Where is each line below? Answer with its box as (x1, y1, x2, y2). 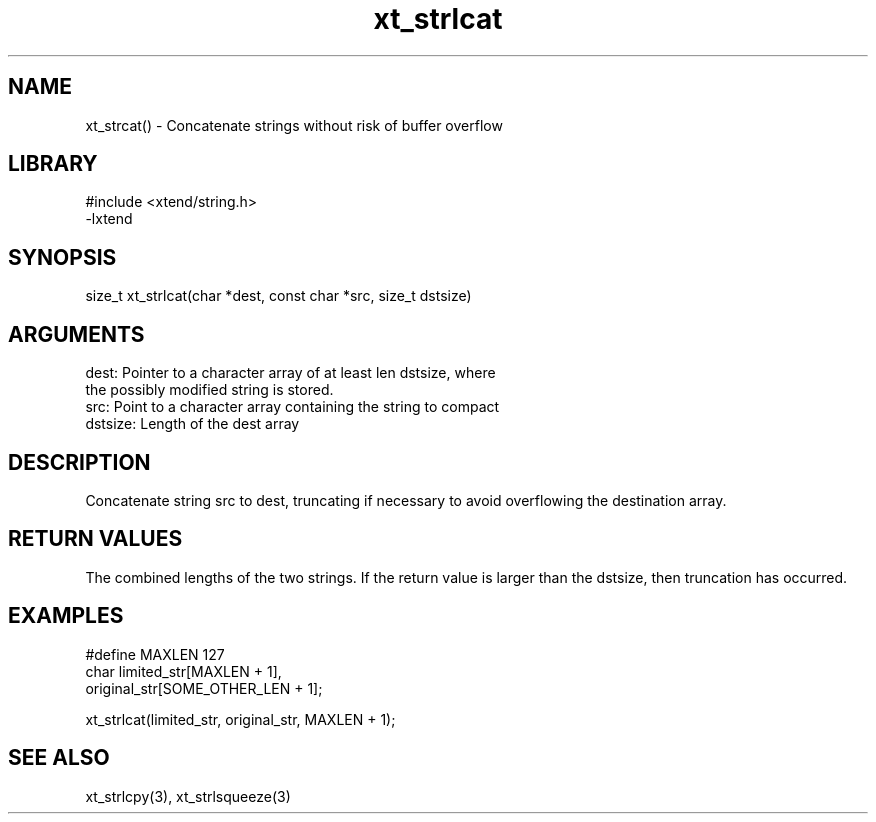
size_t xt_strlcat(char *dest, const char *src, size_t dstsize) (85, 287, 472, 305)
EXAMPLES (8, 603, 124, 629)
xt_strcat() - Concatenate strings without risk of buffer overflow (85, 116, 503, 134)
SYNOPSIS (8, 244, 117, 270)
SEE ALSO (8, 745, 110, 771)
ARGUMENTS (8, 321, 145, 347)
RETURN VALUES (8, 526, 183, 552)
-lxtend (85, 210, 133, 228)
